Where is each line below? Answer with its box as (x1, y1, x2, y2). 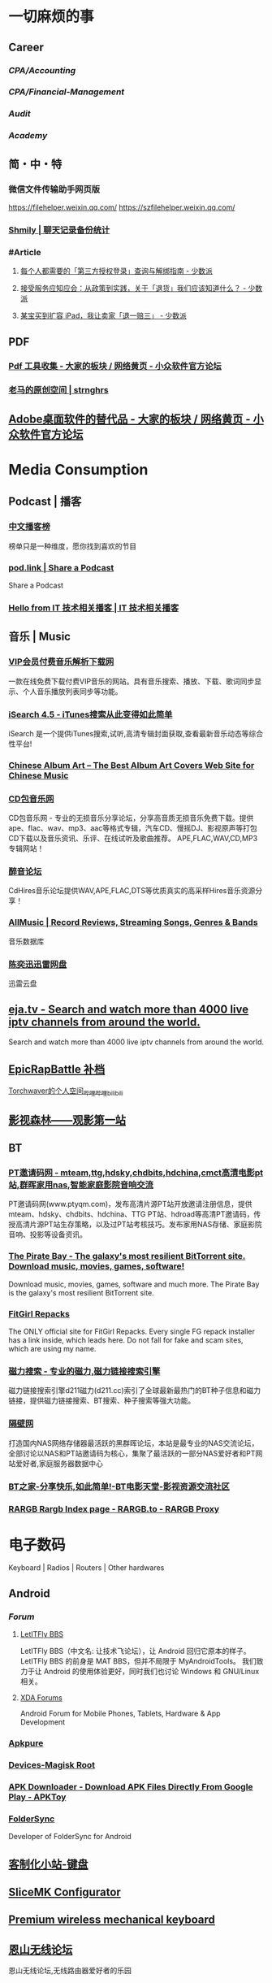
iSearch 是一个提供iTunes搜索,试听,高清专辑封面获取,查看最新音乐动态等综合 (8, 728, 264, 738)
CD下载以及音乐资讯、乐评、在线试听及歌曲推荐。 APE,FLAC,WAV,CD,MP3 (8, 834, 258, 844)
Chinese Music (8, 770, 69, 781)
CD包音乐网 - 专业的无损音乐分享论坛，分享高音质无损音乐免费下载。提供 (8, 814, 254, 823)
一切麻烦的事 (8, 7, 95, 26)
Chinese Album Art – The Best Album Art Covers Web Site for (8, 759, 255, 770)
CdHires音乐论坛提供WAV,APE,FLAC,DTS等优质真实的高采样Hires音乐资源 (8, 886, 256, 896)
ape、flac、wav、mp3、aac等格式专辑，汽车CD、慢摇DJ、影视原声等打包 (8, 823, 257, 833)
